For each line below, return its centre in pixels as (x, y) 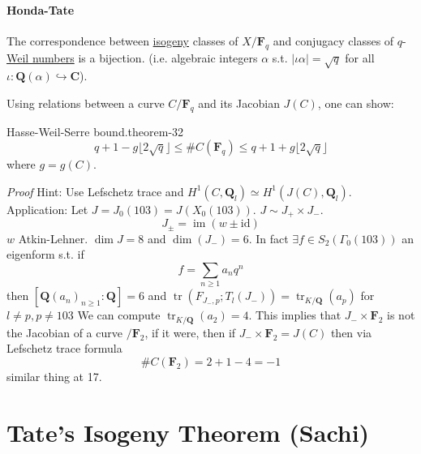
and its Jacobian (239, 103)
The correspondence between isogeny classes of (122, 40)
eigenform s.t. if (45, 254)
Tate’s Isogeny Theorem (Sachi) (188, 432)
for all (360, 57)
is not (401, 315)
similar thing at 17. (54, 376)
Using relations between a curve (86, 103)
